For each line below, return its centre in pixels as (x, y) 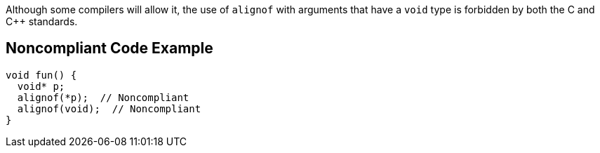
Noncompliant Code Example (109, 48)
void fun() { (41, 75)
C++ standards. (42, 21)
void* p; (41, 86)
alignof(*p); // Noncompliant (103, 97)
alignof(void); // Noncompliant (109, 108)
